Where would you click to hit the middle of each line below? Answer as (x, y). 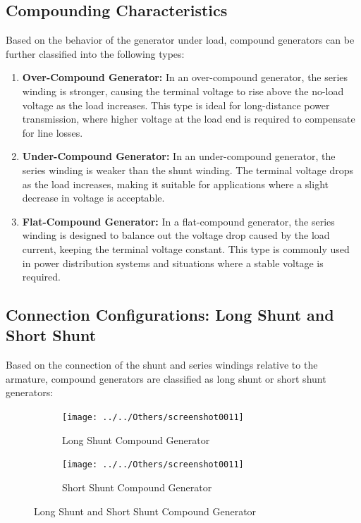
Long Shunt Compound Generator (136, 439)
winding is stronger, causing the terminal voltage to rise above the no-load (183, 91)
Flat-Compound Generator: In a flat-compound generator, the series (178, 221)
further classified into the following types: (95, 53)
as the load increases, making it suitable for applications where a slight (175, 184)
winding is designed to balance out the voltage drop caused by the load (176, 235)
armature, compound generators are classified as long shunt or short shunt (166, 378)
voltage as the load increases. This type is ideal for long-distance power (176, 105)
